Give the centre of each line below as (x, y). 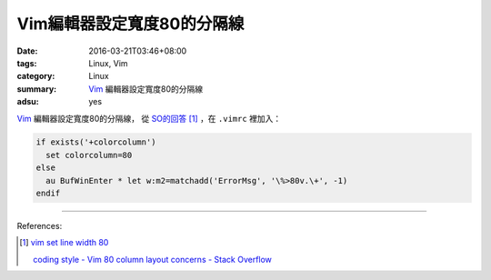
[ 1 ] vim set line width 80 (64, 243)
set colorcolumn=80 (89, 155)
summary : (37, 89)
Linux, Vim (108, 63)
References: (40, 226)
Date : (27, 51)
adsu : (28, 102)
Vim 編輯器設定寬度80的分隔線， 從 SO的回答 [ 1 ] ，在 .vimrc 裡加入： (149, 118)
